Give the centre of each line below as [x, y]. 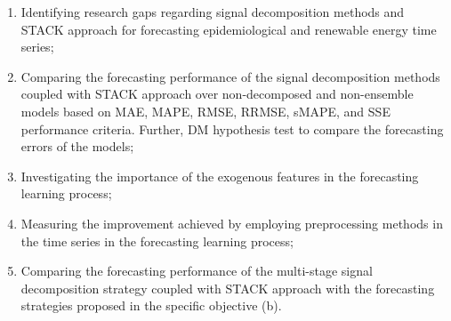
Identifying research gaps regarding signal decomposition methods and [213, 12]
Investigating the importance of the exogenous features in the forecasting [220, 176]
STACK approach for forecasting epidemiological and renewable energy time [229, 29]
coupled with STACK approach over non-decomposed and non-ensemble [217, 94]
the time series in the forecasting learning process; [157, 241]
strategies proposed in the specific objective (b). [151, 305]
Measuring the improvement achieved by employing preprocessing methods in [232, 223]
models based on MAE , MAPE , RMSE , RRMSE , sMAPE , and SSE [205, 111]
